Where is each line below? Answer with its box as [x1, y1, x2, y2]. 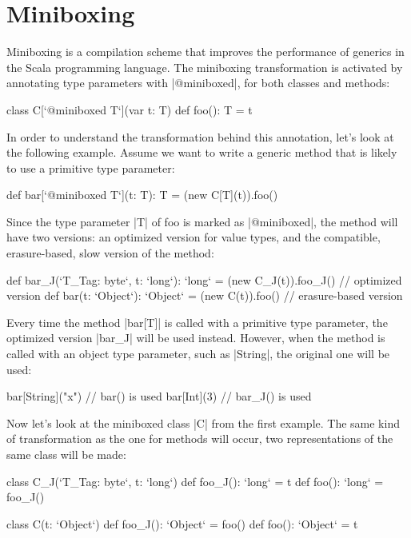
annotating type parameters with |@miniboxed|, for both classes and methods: [6, 74, 390, 91]
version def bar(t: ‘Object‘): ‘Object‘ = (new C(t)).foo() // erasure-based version [6, 287, 403, 304]
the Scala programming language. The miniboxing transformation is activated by [6, 58, 403, 75]
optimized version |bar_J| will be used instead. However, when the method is [6, 329, 385, 346]
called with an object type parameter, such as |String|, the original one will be [6, 345, 390, 362]
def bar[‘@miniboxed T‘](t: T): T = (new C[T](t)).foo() [6, 186, 278, 203]
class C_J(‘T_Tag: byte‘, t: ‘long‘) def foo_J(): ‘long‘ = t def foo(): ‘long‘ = [6, 472, 384, 489]
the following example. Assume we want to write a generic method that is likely [6, 144, 397, 161]
